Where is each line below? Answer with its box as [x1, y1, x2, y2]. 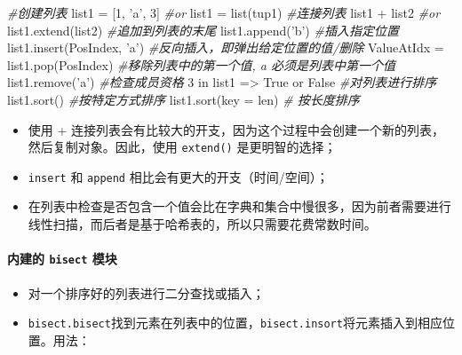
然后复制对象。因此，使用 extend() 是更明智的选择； [28, 138, 337, 156]
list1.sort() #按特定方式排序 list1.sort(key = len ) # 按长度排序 [7, 90, 360, 108]
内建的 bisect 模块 [7, 249, 117, 268]
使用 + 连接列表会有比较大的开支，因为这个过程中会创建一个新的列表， [28, 120, 445, 138]
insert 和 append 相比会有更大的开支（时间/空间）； [28, 167, 329, 185]
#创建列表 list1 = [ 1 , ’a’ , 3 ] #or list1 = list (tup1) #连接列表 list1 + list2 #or [7, 4, 441, 21]
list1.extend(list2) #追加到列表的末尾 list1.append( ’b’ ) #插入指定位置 [7, 20, 399, 39]
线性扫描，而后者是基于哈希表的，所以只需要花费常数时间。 [28, 215, 377, 233]
